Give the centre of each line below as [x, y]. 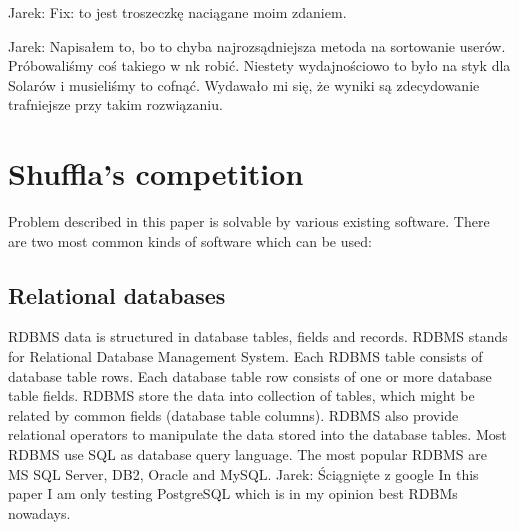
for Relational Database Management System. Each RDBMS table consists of [245, 356]
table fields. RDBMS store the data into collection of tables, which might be [241, 395]
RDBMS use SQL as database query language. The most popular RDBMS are [247, 454]
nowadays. [39, 512]
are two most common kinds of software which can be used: [190, 240]
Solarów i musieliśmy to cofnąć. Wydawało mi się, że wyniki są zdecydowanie [244, 84]
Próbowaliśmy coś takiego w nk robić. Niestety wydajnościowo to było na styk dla [259, 65]
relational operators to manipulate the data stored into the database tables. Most [257, 434]
